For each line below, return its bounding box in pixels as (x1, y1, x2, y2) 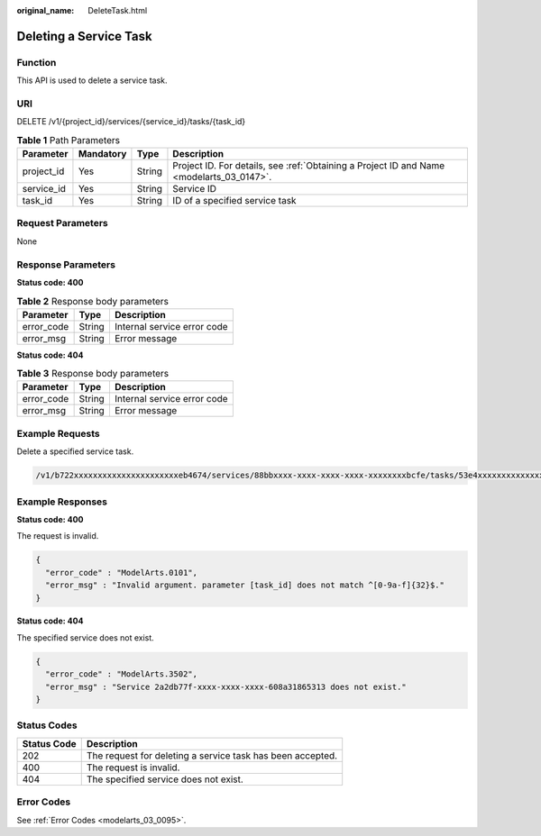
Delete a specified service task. (16, 446, 134, 457)
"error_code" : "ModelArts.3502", (45, 669, 198, 679)
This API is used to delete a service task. (16, 75, 168, 86)
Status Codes (16, 719, 78, 731)
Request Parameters (16, 217, 108, 230)
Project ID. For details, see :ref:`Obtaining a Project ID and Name (172, 159, 445, 172)
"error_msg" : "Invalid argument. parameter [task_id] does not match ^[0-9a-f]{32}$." (45, 580, 445, 590)
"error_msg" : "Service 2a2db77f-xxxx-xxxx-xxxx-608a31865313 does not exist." (45, 681, 408, 692)
